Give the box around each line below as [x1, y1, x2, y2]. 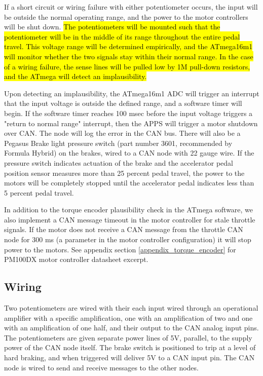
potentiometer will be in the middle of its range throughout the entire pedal [4, 31, 240, 42]
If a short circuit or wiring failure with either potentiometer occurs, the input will [4, 2, 258, 12]
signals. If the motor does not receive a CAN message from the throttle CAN [4, 224, 243, 235]
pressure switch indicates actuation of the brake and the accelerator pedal [4, 157, 233, 168]
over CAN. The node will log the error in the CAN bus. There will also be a [4, 128, 241, 138]
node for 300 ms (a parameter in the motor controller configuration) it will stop [4, 234, 251, 245]
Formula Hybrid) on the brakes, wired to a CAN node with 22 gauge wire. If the [4, 147, 254, 158]
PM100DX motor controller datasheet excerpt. [4, 254, 148, 265]
